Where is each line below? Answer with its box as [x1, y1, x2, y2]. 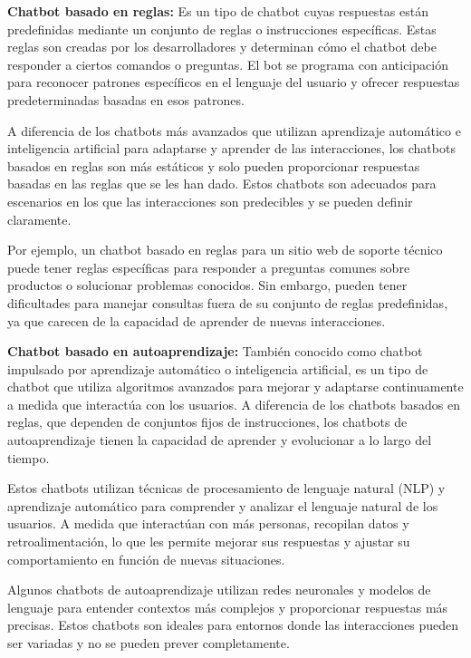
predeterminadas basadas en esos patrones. [7, 90, 245, 109]
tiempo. [7, 448, 50, 467]
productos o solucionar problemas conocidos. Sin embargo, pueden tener [7, 276, 408, 295]
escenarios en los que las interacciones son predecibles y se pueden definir [7, 191, 413, 210]
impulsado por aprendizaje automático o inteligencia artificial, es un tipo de [7, 359, 428, 378]
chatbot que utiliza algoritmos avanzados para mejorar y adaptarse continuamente [7, 377, 464, 396]
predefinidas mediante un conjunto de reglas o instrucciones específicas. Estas [7, 19, 437, 38]
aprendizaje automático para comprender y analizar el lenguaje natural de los [7, 496, 438, 515]
